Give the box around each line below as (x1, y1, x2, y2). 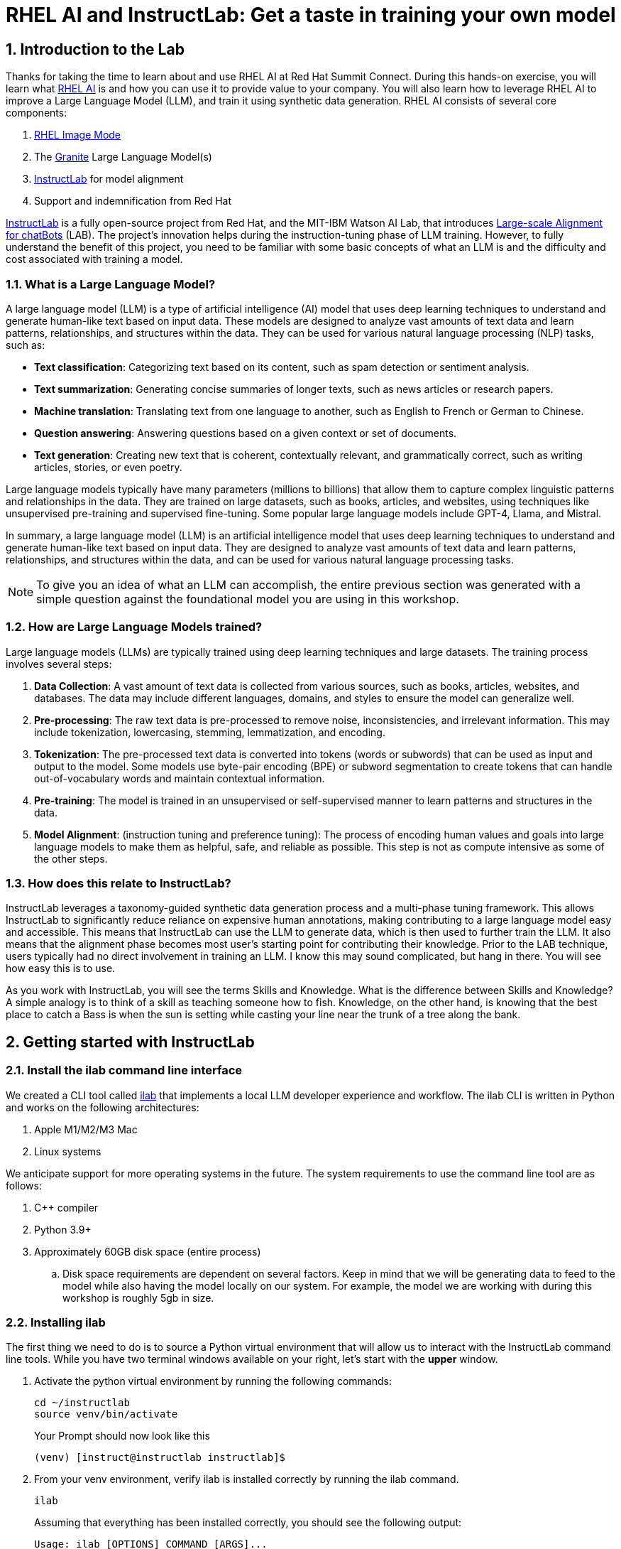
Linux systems (34, 1145, 101, 1157)
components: (6, 107, 67, 119)
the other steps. (34, 852, 108, 865)
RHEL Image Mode (34, 129, 121, 141)
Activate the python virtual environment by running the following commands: (34, 1375, 392, 1388)
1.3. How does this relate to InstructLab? (6, 876, 231, 891)
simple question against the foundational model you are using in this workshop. (36, 591, 459, 606)
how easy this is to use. (6, 962, 116, 975)
